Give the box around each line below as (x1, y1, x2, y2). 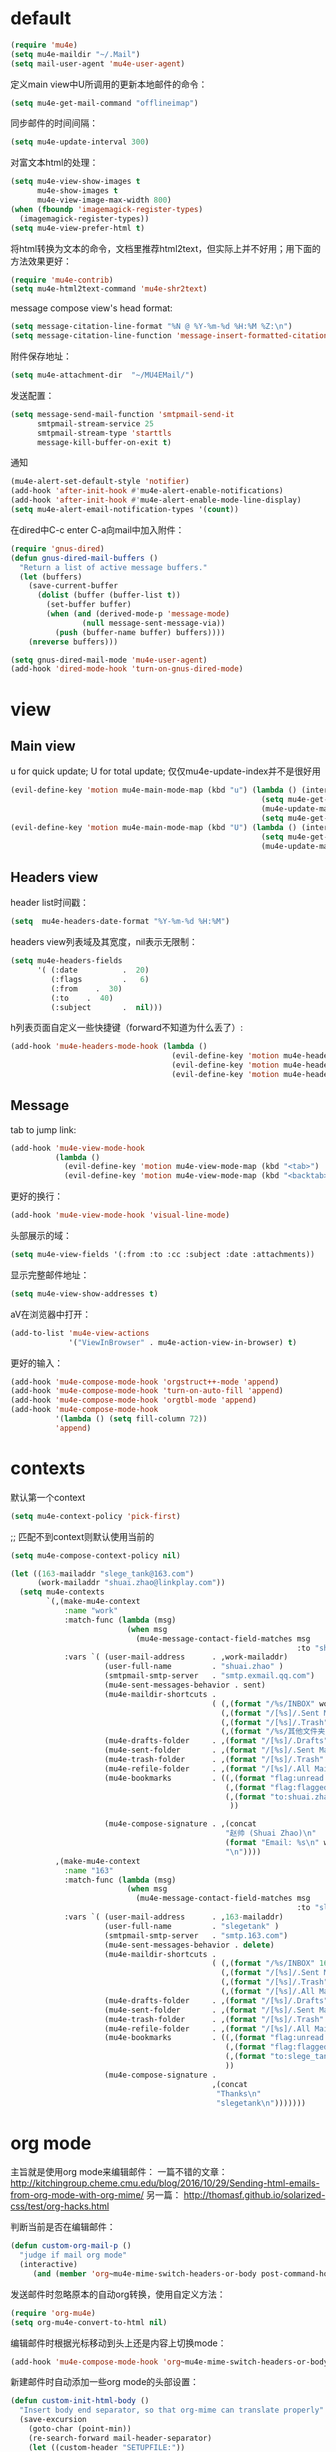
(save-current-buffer (28, 581, 118, 591)
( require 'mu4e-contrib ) (10, 275, 114, 285)
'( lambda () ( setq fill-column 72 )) (54, 1414, 208, 1424)
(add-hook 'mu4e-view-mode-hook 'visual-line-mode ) (10, 1210, 230, 1221)
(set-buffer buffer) (46, 600, 132, 610)
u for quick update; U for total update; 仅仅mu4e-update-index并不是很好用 (10, 765, 322, 777)
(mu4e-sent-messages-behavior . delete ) (104, 1940, 275, 1950)
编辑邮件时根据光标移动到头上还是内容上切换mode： (10, 2337, 227, 2349)
